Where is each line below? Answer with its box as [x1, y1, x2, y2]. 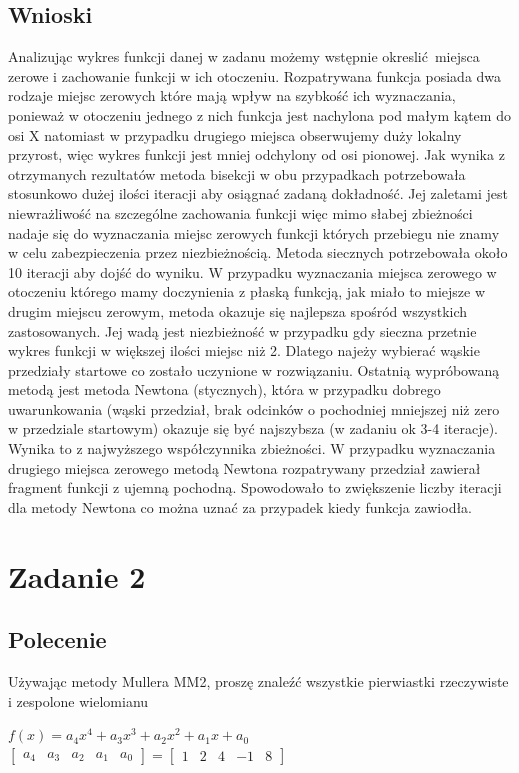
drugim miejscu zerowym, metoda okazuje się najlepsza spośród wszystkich [8, 300, 468, 321]
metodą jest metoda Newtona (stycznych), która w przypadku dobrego [8, 379, 441, 400]
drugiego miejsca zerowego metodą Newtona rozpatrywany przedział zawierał [8, 457, 481, 478]
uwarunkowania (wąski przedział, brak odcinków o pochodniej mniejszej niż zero [8, 398, 500, 419]
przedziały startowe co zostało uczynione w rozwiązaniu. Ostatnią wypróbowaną [8, 359, 500, 380]
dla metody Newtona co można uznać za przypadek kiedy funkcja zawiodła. [8, 496, 473, 517]
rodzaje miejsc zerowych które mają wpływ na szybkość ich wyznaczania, [8, 85, 456, 106]
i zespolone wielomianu [8, 690, 149, 711]
